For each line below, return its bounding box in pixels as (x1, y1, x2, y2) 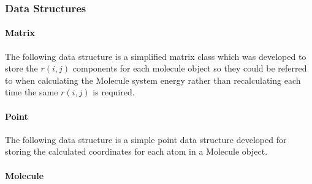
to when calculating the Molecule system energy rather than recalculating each (5, 73, 301, 86)
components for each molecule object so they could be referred (72, 62, 307, 75)
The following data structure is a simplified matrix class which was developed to (5, 50, 306, 62)
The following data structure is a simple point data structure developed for (5, 133, 287, 145)
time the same (5, 86, 58, 98)
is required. (93, 86, 135, 98)
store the (5, 62, 38, 75)
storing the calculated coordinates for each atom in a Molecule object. (5, 145, 268, 158)
